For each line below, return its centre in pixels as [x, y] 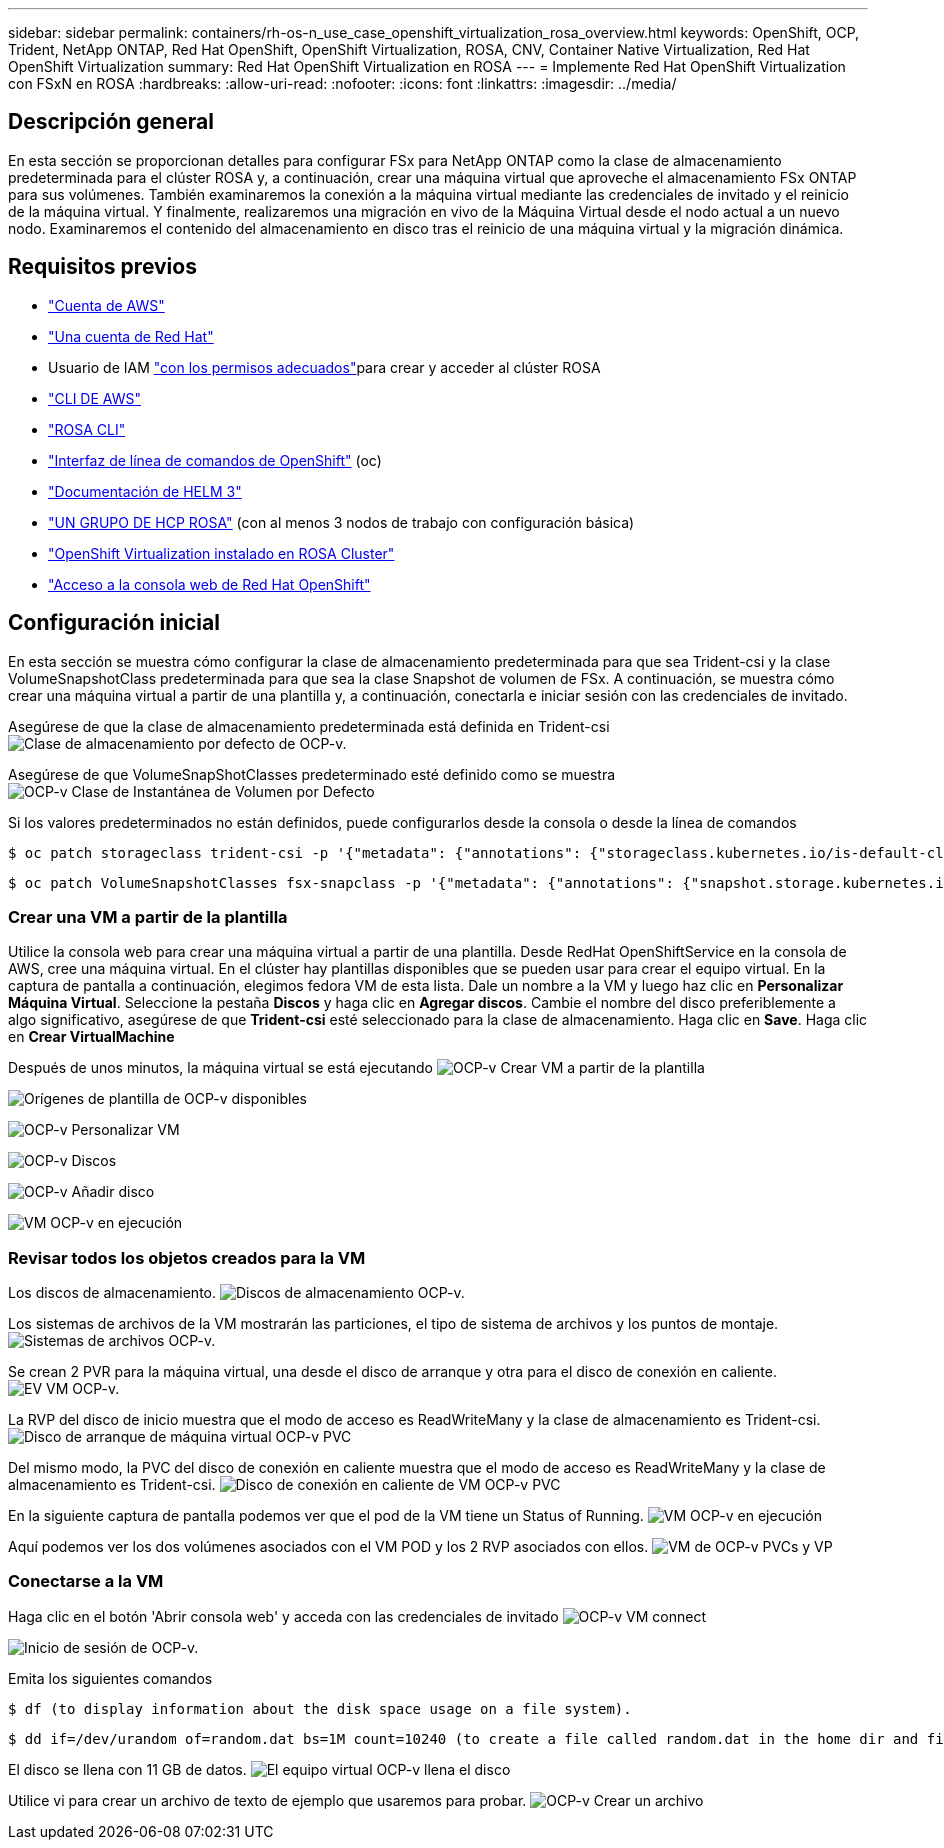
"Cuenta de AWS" [106, 305]
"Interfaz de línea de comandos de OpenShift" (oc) [215, 460]
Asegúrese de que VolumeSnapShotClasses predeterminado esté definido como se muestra [312, 774]
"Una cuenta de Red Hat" [131, 336]
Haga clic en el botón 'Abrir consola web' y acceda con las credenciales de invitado [283, 1616]
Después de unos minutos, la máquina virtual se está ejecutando [220, 1068]
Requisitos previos [102, 267]
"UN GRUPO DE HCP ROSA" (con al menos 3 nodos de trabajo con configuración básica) [341, 522]
